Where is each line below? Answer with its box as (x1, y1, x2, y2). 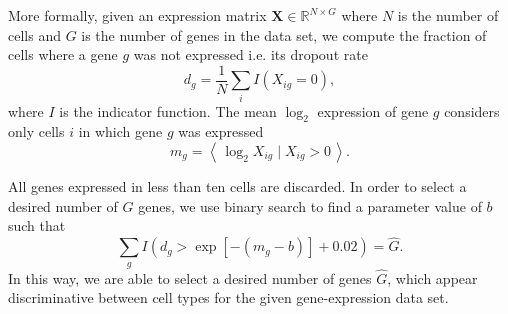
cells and (8, 24, 61, 45)
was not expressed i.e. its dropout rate (133, 44, 368, 65)
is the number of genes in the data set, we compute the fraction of (81, 24, 487, 45)
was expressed (178, 121, 264, 142)
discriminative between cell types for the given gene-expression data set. (8, 287, 449, 308)
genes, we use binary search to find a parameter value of (138, 195, 482, 216)
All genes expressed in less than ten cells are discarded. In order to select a (8, 175, 467, 196)
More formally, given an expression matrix (8, 5, 267, 25)
